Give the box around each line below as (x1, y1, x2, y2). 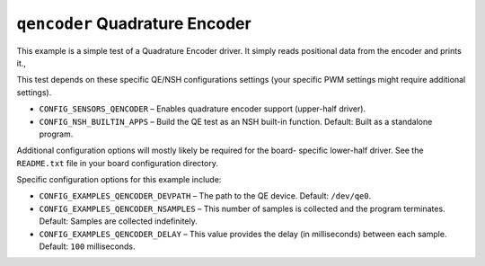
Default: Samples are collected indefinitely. (39, 216, 198, 226)
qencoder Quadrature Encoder (16, 13, 251, 33)
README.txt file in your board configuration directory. (16, 157, 219, 168)
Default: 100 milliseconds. (39, 241, 136, 252)
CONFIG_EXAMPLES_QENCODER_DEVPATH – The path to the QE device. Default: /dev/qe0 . (39, 191, 372, 201)
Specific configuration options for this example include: (16, 174, 222, 185)
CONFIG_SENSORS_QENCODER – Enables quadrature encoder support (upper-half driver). (39, 103, 366, 114)
